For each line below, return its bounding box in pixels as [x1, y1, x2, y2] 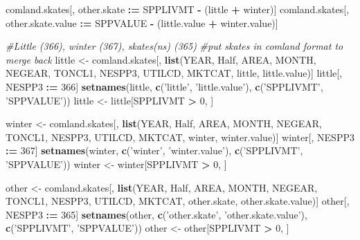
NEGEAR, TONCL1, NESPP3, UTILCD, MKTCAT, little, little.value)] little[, [6, 66, 343, 80]
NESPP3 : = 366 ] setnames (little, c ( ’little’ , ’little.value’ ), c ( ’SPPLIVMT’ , [6, 79, 323, 93]
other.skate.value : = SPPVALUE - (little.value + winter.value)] [6, 15, 278, 30]
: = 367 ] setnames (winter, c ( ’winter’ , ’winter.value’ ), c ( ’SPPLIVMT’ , [6, 143, 303, 158]
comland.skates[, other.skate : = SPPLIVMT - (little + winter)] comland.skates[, [6, 2, 350, 16]
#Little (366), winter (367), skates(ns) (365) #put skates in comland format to [6, 39, 343, 53]
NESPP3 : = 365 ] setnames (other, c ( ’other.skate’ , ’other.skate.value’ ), [6, 207, 307, 221]
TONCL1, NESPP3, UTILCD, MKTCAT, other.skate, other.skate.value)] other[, [6, 194, 350, 208]
